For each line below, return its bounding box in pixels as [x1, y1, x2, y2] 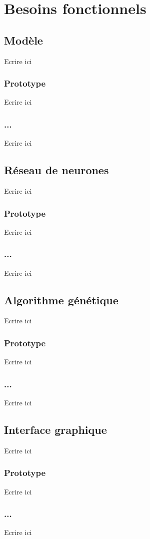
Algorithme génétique [4, 292, 118, 307]
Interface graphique [4, 422, 107, 437]
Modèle [4, 32, 43, 48]
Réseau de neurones [4, 162, 109, 178]
